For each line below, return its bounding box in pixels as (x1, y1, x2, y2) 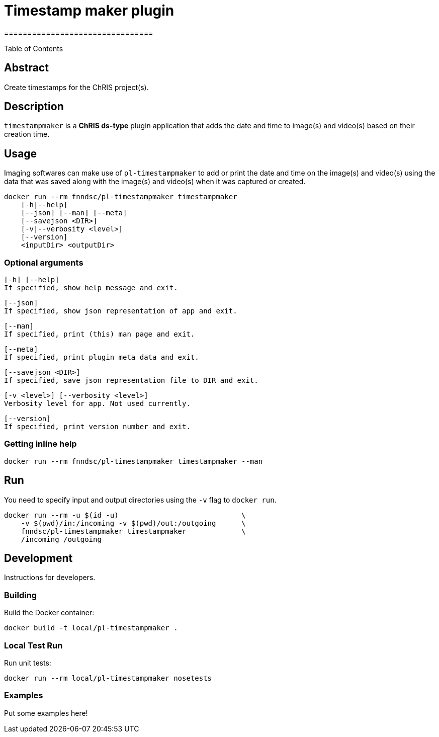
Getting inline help (4, 439, 77, 449)
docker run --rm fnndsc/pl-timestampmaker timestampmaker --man (4, 457, 263, 465)
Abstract (4, 61, 49, 74)
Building (4, 590, 37, 600)
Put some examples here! (4, 708, 88, 717)
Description (4, 100, 64, 113)
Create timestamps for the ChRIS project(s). (4, 83, 149, 92)
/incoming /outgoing (21, 535, 102, 543)
